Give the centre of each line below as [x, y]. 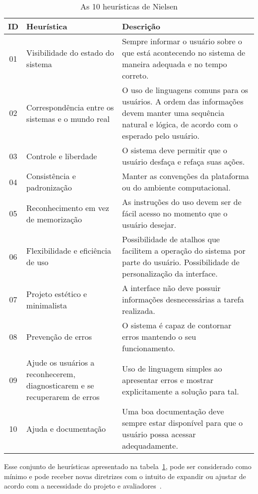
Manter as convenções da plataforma [186, 176]
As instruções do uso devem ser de [182, 202]
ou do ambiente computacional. [176, 187]
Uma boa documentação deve [173, 411]
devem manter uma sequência [173, 113]
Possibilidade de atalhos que [171, 239]
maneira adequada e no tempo [175, 64]
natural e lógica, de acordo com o [180, 124]
